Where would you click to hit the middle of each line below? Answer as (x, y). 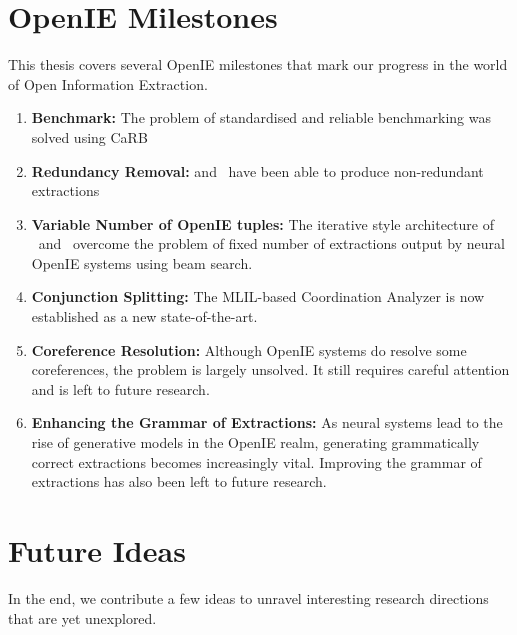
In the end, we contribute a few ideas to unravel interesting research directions (248, 597)
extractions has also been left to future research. (179, 481)
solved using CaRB (89, 136)
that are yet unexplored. (82, 617)
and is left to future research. (120, 388)
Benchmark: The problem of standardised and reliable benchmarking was (261, 117)
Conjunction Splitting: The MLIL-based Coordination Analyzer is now (258, 296)
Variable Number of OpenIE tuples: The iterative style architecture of (262, 223)
